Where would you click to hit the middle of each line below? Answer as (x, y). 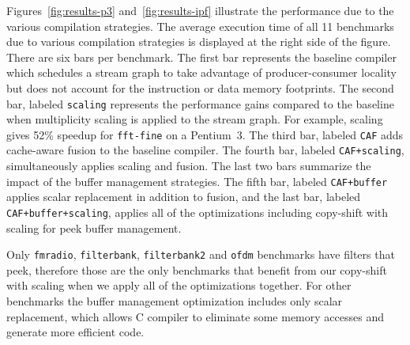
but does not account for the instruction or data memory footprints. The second (200, 87)
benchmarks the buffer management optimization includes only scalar (175, 301)
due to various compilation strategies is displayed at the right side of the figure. (199, 42)
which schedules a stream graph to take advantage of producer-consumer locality (201, 72)
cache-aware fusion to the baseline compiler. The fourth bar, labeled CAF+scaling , (205, 150)
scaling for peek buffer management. (94, 227)
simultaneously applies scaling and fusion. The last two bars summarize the (189, 166)
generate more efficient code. (75, 332)
